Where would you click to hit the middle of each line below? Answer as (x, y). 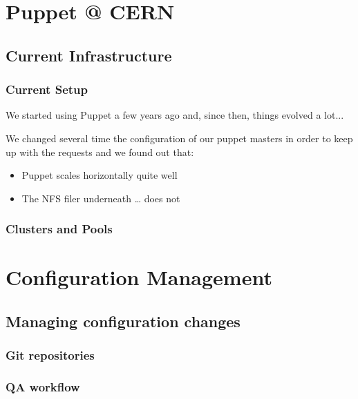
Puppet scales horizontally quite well (100, 175)
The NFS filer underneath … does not (101, 198)
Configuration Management (139, 277)
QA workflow (43, 387)
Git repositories (50, 355)
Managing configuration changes (123, 321)
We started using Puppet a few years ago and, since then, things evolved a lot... (175, 115)
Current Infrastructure (89, 55)
